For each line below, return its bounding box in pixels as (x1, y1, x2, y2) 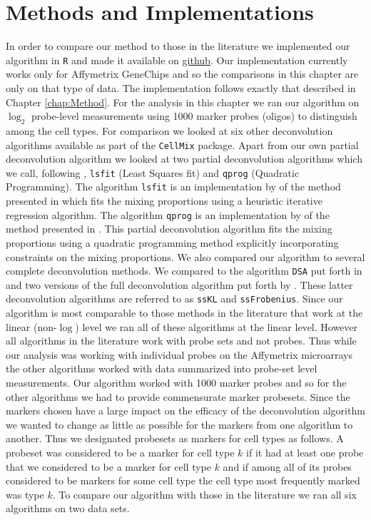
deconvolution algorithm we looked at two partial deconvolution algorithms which (6, 151, 362, 166)
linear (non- (6, 319, 57, 334)
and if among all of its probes (223, 459, 352, 474)
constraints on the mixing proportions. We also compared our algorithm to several (6, 249, 365, 264)
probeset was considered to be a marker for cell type (6, 444, 235, 459)
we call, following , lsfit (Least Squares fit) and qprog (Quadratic (6, 165, 300, 180)
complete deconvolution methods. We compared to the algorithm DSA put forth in (6, 263, 362, 278)
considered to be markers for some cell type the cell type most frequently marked (6, 473, 360, 488)
